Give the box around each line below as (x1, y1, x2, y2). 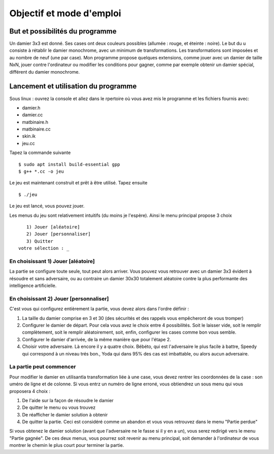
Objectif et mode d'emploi (9, 8, 121, 19)
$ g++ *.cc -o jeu (18, 169, 64, 175)
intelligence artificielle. (9, 282, 57, 289)
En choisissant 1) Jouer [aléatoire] (9, 257, 95, 265)
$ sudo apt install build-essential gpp (18, 161, 120, 167)
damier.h (22, 105, 41, 111)
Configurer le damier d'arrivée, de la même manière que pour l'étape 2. (22, 336, 171, 342)
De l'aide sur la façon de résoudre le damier (22, 397, 114, 403)
